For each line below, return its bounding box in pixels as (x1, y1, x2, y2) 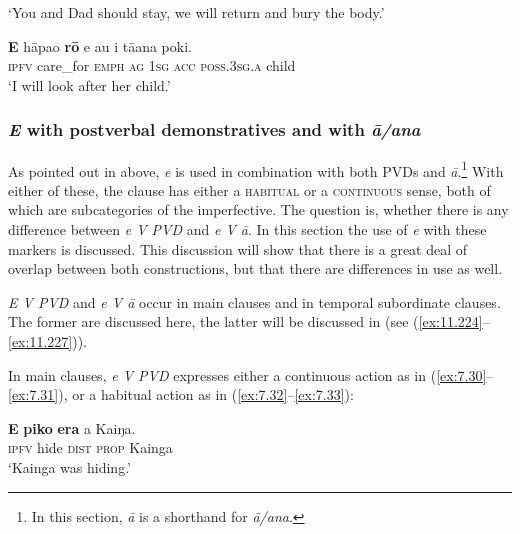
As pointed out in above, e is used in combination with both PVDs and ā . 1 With (8, 157, 504, 181)
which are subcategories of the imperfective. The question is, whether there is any (8, 199, 509, 220)
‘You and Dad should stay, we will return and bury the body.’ (8, 2, 385, 22)
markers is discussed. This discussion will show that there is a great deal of (8, 238, 468, 259)
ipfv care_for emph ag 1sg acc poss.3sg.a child (8, 55, 296, 76)
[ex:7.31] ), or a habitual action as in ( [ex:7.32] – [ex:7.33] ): (8, 384, 354, 405)
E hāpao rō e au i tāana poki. (8, 35, 192, 56)
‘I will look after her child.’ (8, 74, 171, 95)
